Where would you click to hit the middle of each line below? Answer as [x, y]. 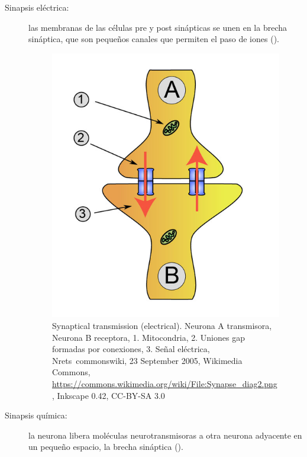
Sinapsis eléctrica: [37, 7]
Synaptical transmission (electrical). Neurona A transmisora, [162, 326]
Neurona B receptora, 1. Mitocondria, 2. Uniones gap [148, 337]
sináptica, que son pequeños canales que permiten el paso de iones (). [154, 39]
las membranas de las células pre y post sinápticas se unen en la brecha [158, 27]
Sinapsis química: [36, 415]
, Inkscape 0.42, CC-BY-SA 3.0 [109, 395]
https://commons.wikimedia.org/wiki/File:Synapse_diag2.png [165, 383]
